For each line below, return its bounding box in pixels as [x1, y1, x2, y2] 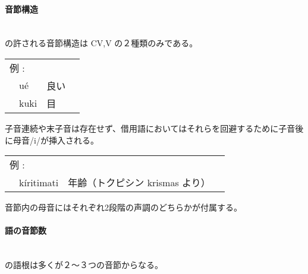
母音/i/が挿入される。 [12, 133, 99, 146]
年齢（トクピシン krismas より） [68, 176, 210, 190]
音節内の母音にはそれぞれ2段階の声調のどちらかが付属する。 [5, 201, 242, 214]
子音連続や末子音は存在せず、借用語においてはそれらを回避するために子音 [5, 122, 296, 134]
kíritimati [19, 175, 59, 189]
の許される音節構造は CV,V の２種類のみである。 [5, 37, 198, 49]
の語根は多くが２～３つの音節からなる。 [5, 259, 163, 271]
